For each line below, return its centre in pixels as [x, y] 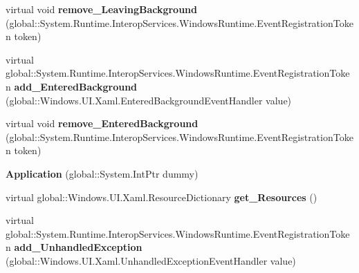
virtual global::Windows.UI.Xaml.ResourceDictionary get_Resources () [162, 197]
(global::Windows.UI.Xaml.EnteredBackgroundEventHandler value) [149, 100]
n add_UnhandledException [74, 247]
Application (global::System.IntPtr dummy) [102, 173]
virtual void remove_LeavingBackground [101, 9]
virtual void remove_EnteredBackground [102, 123]
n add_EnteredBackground [72, 86]
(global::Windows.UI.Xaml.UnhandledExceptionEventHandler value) [151, 260]
